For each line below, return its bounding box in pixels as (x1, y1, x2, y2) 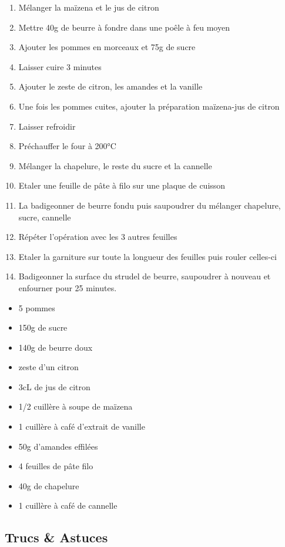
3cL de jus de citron (18, 380, 90, 393)
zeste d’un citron (18, 361, 79, 373)
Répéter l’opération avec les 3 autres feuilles (18, 230, 177, 243)
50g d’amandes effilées (18, 440, 98, 452)
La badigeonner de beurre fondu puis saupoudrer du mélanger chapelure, (18, 199, 281, 211)
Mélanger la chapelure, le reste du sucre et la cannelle (18, 159, 212, 172)
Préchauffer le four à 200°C (18, 140, 116, 152)
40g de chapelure (18, 479, 79, 492)
